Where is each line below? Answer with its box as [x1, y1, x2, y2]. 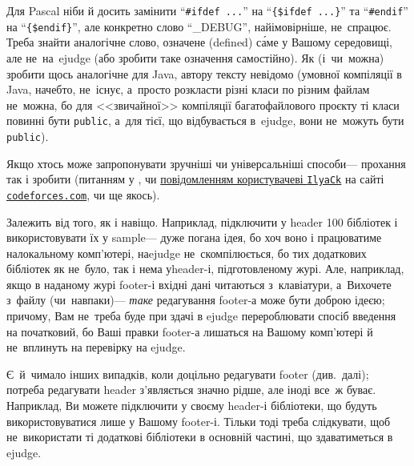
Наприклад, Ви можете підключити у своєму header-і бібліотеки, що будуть [6, 397, 377, 414]
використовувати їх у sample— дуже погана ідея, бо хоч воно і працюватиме [6, 229, 382, 246]
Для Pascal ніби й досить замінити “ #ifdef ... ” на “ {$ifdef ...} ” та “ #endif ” [6, 2, 408, 18]
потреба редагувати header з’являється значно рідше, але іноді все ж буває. [6, 381, 376, 398]
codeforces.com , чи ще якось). [6, 186, 160, 203]
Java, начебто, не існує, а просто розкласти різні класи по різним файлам [6, 81, 370, 98]
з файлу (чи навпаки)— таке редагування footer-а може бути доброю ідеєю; [6, 291, 385, 308]
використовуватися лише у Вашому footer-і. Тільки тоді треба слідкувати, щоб [6, 412, 391, 429]
